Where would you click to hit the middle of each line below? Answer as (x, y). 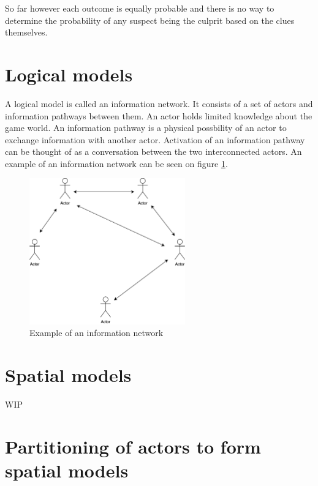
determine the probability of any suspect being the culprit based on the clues (150, 20)
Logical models (69, 74)
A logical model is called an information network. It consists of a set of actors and (159, 103)
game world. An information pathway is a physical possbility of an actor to (146, 128)
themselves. (26, 32)
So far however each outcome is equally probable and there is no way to (140, 8)
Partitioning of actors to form (133, 446)
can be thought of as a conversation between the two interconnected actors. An (153, 151)
